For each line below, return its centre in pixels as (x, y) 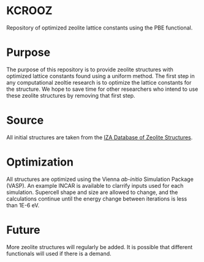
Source (25, 121)
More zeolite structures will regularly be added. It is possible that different (100, 247)
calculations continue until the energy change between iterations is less (97, 198)
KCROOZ (29, 11)
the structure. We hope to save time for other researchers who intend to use (102, 89)
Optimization (40, 162)
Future (24, 230)
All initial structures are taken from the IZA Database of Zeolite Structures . (100, 137)
